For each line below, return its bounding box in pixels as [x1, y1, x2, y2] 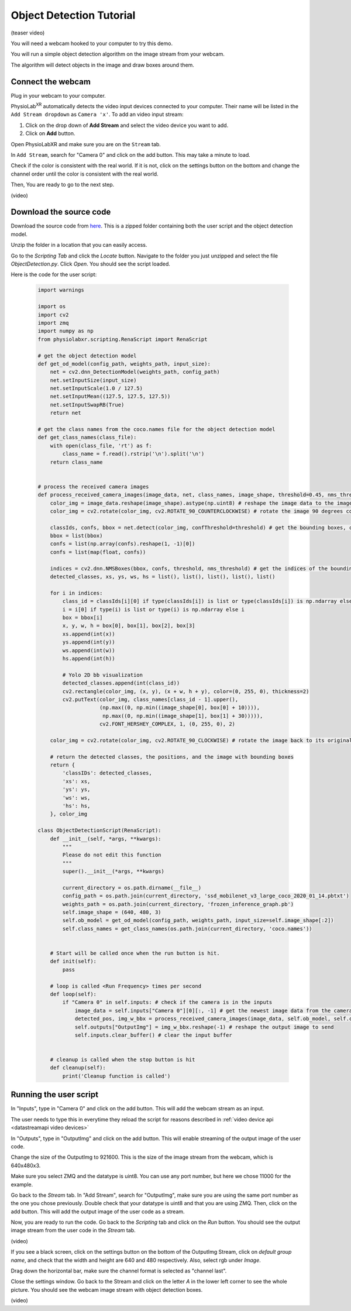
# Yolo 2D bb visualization [62, 672, 143, 678]
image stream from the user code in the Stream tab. [11, 1227, 136, 1234]
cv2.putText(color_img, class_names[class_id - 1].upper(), [62, 696, 239, 703]
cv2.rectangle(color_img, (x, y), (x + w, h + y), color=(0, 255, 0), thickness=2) [62, 688, 309, 694]
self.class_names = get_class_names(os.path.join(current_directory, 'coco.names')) [62, 925, 312, 932]
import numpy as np [37, 328, 94, 335]
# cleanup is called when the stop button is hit [50, 1057, 195, 1063]
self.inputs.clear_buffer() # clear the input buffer [74, 1031, 232, 1038]
